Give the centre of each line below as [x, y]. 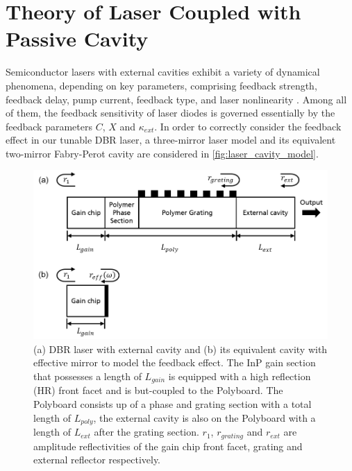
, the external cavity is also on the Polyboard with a [204, 417]
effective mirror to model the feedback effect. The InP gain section [175, 362]
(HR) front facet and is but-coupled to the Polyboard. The [158, 390]
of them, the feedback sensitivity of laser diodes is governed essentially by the [170, 113]
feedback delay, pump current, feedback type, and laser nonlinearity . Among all [176, 99]
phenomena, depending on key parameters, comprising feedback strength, [161, 85]
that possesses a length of [87, 376]
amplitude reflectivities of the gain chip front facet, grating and [168, 446]
